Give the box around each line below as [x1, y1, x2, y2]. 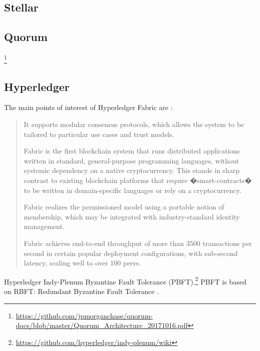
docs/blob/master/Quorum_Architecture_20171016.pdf [15, 320, 188, 330]
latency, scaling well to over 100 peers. [23, 257, 141, 268]
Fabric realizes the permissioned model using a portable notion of [23, 201, 224, 212]
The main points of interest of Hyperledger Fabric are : [4, 102, 173, 112]
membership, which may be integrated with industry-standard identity [23, 211, 240, 221]
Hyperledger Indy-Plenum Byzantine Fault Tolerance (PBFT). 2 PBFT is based [4, 274, 246, 286]
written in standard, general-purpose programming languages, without [23, 155, 239, 165]
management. [23, 221, 65, 231]
